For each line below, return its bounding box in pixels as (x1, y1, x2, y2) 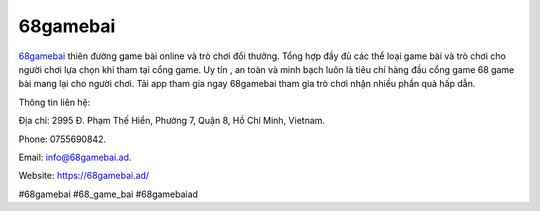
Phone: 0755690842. (18, 133, 107, 145)
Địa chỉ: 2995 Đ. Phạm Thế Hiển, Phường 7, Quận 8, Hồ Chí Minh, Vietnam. (18, 115, 325, 127)
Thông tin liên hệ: (18, 96, 91, 108)
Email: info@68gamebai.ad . (18, 151, 132, 163)
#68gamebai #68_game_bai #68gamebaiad (18, 188, 199, 200)
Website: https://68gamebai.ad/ (18, 170, 150, 182)
